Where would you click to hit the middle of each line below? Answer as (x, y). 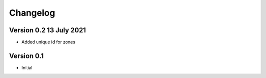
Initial (27, 67)
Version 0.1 (26, 56)
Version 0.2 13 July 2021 (48, 30)
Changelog (32, 13)
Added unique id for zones (49, 42)
